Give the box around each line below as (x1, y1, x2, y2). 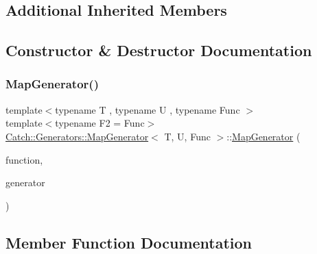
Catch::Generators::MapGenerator (5, 129, 149, 143)
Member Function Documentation (5, 231, 253, 253)
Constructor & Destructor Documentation (5, 40, 312, 61)
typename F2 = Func (55, 116, 145, 130)
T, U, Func (164, 129, 211, 143)
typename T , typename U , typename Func (55, 102, 240, 116)
